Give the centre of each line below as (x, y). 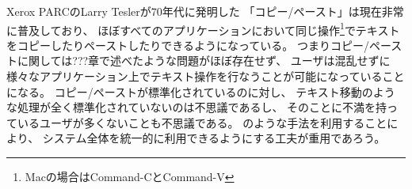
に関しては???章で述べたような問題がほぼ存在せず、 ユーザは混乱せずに (204, 60)
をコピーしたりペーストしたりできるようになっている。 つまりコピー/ (188, 45)
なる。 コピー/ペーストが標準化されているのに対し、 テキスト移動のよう (206, 91)
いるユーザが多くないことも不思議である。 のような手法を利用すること (202, 122)
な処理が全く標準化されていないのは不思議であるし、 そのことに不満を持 (197, 107)
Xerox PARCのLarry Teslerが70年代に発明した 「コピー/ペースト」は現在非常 (205, 11)
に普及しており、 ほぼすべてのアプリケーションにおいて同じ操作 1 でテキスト (203, 28)
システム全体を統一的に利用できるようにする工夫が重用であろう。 (214, 138)
